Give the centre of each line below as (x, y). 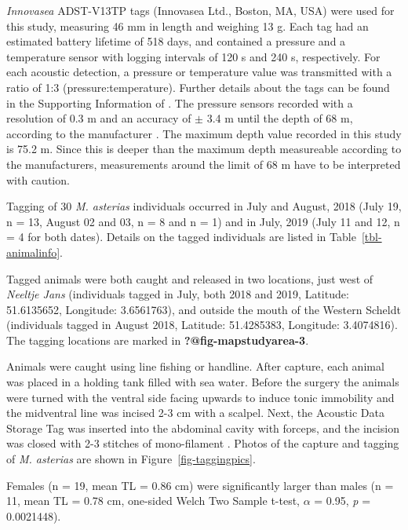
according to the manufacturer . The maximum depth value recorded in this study (204, 133)
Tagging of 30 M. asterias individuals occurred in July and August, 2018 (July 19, (204, 206)
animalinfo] (33, 252)
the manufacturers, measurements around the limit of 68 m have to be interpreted (204, 164)
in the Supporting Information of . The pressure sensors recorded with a (180, 102)
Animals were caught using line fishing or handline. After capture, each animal (195, 366)
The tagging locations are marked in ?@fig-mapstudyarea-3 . (158, 340)
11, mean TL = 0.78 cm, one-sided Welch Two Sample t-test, (153, 501)
